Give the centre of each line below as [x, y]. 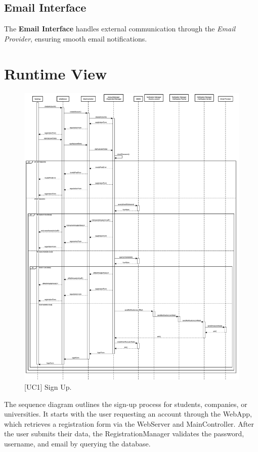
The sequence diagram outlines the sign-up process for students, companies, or [126, 404]
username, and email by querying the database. [77, 443]
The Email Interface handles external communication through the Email [120, 29]
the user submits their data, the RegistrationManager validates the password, [124, 434]
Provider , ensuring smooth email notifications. [76, 38]
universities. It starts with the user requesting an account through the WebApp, [128, 414]
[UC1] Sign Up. [48, 386]
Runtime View [56, 73]
